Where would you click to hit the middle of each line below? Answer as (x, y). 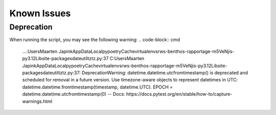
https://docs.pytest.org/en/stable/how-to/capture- (179, 94)
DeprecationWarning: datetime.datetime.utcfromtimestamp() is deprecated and (165, 73)
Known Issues (40, 13)
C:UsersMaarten (127, 59)
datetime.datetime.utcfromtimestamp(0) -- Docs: (74, 94)
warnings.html (37, 101)
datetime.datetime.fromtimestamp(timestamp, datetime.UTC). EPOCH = (98, 87)
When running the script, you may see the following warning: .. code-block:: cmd (95, 40)
